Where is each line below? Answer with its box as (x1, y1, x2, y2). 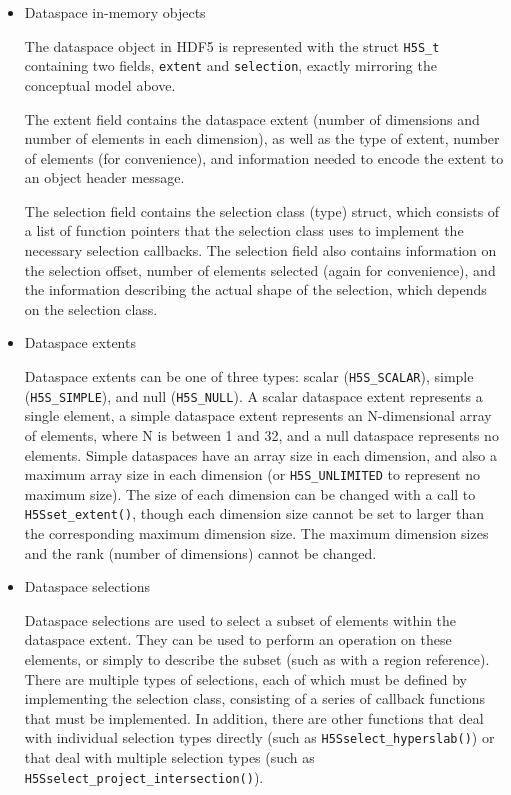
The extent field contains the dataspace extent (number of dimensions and (24, 108, 480, 129)
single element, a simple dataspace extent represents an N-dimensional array (24, 405, 492, 426)
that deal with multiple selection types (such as (24, 747, 315, 768)
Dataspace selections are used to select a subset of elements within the (24, 609, 457, 630)
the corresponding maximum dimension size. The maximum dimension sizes (24, 523, 489, 544)
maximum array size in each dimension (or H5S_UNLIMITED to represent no (24, 464, 480, 485)
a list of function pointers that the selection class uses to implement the (24, 220, 464, 241)
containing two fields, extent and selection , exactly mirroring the (24, 55, 437, 76)
